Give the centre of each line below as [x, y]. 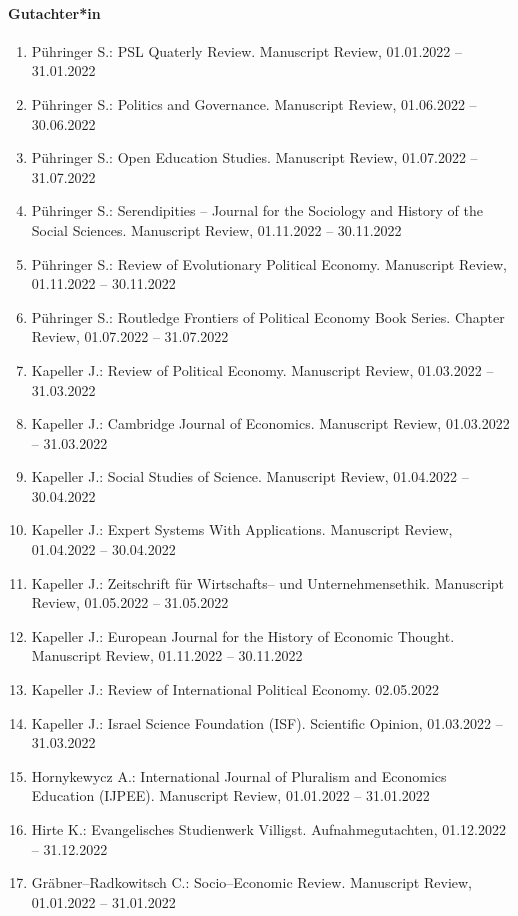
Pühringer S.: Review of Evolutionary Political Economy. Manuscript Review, [269, 263]
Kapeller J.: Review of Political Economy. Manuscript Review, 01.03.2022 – [262, 369]
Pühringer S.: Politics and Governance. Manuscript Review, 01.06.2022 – [254, 103]
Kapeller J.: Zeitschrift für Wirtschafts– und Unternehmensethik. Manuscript [268, 582]
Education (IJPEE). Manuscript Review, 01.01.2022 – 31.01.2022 [230, 795]
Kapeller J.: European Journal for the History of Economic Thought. [243, 635]
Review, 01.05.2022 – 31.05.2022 [130, 602]
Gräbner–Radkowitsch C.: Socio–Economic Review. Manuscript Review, [251, 882]
